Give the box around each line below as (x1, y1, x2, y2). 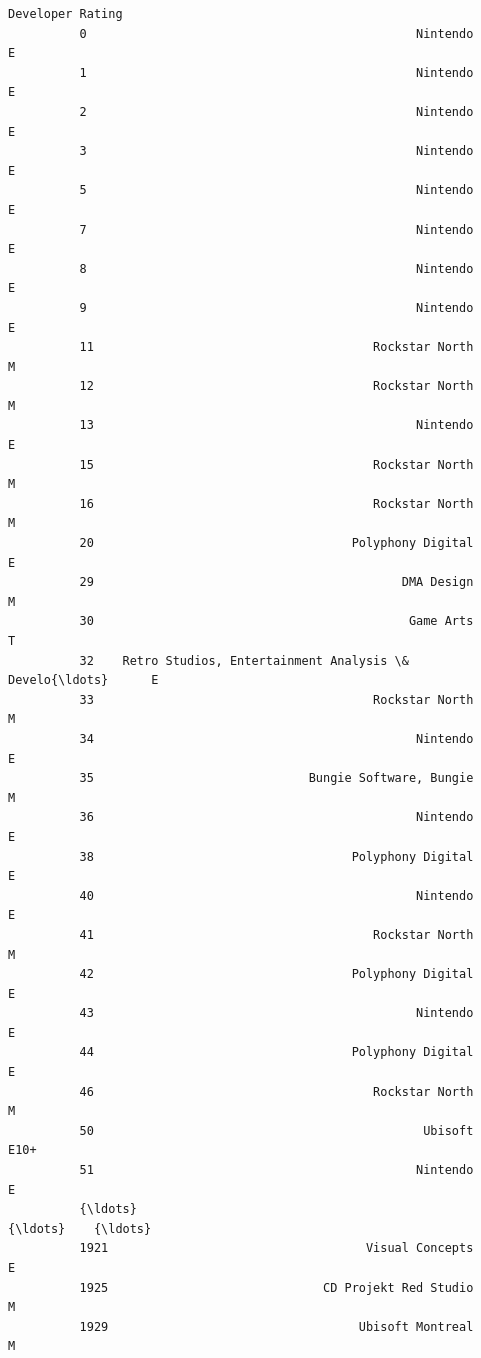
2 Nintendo (79, 104, 474, 119)
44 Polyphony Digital (79, 1045, 474, 1060)
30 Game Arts (79, 614, 474, 629)
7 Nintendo (79, 222, 474, 237)
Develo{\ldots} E (8, 673, 159, 688)
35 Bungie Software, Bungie (79, 771, 474, 786)
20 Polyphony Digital (79, 536, 474, 551)
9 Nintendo (79, 300, 474, 315)
